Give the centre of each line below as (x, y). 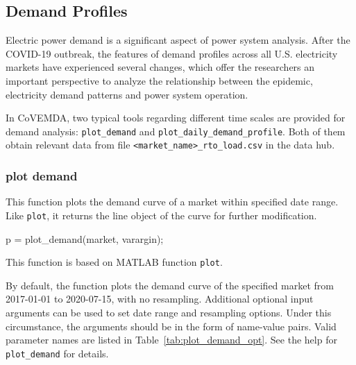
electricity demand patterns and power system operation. (127, 94)
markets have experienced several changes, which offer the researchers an (160, 67)
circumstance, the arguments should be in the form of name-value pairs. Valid (171, 326)
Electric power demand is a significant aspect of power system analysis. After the (178, 40)
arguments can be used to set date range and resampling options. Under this (169, 312)
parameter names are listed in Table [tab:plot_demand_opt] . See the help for (171, 340)
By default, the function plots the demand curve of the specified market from (170, 285)
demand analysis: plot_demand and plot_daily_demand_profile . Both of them (176, 131)
